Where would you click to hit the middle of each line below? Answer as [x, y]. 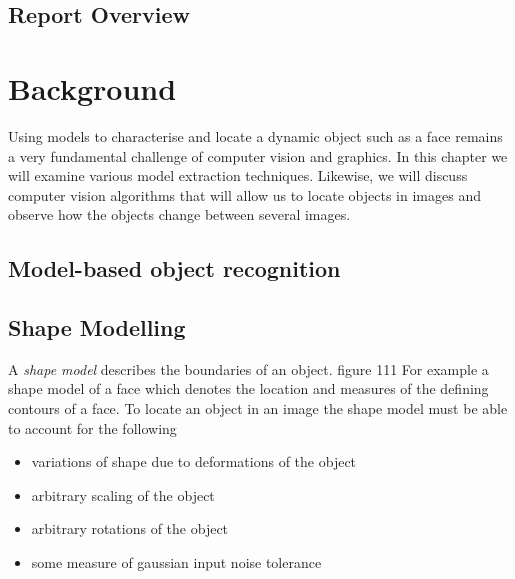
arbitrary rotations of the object [130, 528]
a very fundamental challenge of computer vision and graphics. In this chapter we [258, 155]
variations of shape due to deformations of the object [194, 461]
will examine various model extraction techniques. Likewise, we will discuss [238, 175]
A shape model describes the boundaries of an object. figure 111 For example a [248, 368]
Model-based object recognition [174, 268]
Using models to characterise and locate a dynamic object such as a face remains [255, 135]
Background [92, 87]
